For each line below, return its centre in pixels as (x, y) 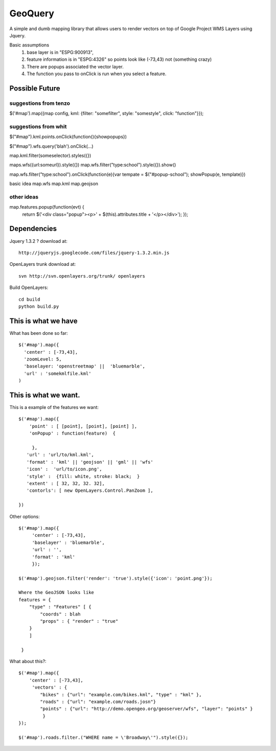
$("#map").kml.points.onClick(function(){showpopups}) (68, 137)
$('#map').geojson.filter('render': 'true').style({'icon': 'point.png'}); (116, 578)
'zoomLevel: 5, (43, 359)
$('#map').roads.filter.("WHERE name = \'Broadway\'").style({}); (103, 737)
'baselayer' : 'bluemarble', (68, 542)
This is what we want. (45, 395)
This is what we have (43, 321)
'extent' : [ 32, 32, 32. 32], (65, 483)
